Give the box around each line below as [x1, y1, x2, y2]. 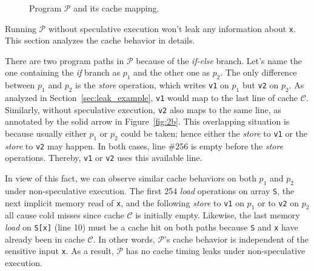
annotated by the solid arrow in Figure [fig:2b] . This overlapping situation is [5, 115, 290, 128]
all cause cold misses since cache [5, 209, 124, 221]
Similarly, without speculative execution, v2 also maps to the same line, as [5, 103, 281, 116]
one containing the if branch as [5, 66, 120, 79]
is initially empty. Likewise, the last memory [135, 209, 300, 221]
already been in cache [5, 232, 85, 245]
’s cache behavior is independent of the [164, 232, 309, 245]
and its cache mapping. [73, 2, 159, 14]
